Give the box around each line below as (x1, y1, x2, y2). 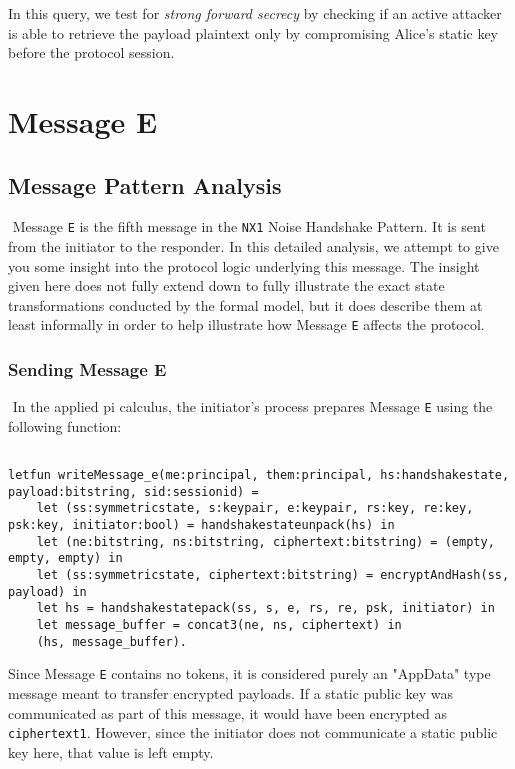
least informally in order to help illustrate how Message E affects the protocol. (8, 314, 485, 335)
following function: (8, 415, 122, 436)
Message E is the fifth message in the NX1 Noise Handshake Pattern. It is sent (12, 216, 486, 237)
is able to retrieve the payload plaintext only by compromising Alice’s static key (8, 22, 499, 43)
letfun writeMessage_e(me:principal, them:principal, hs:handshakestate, (8, 468, 510, 483)
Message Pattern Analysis (8, 169, 282, 200)
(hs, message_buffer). (36, 634, 187, 649)
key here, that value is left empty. (8, 741, 214, 762)
